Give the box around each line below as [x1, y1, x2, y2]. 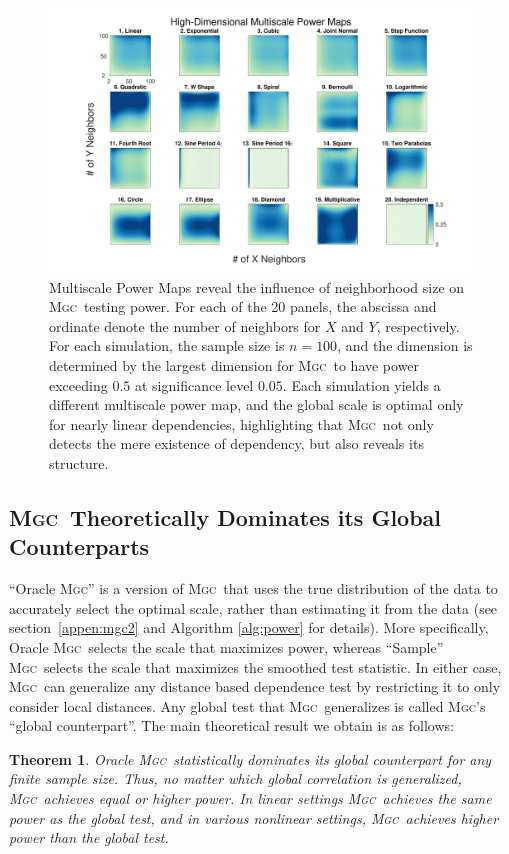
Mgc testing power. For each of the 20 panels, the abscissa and [49, 296, 437, 317]
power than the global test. [9, 827, 169, 848]
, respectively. [376, 315, 460, 336]
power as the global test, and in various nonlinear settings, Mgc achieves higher [9, 807, 499, 828]
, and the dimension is [337, 335, 473, 356]
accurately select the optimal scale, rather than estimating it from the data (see [9, 597, 498, 618]
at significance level [134, 374, 254, 395]
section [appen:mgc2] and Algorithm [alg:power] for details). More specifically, [9, 617, 489, 638]
